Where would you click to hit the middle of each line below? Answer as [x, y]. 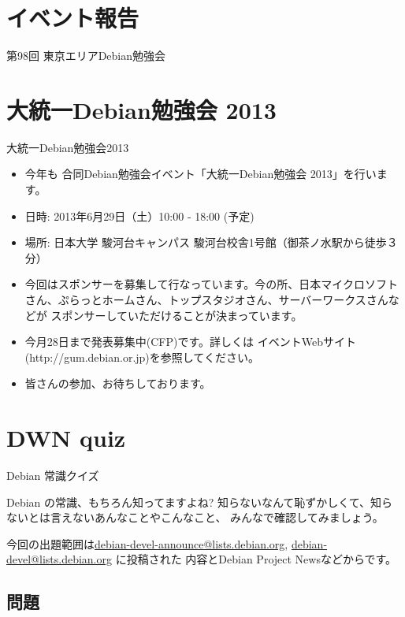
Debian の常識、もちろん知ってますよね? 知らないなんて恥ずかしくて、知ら [200, 502]
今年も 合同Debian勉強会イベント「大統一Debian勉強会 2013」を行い [201, 174]
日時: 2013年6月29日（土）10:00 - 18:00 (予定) [139, 216]
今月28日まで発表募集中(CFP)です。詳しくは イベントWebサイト [190, 342]
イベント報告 [73, 18]
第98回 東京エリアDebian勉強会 [86, 56]
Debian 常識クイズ [53, 476]
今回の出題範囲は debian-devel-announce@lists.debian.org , [147, 543]
